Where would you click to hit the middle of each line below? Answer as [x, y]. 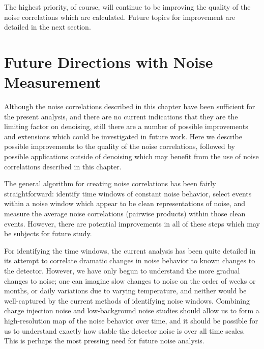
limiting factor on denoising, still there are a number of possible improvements [126, 126]
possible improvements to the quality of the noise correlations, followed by [120, 146]
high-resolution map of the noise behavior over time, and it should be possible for [131, 320]
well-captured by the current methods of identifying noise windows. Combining [127, 300]
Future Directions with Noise [109, 61]
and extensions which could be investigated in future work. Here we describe [123, 136]
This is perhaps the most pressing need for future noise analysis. [104, 341]
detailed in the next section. [48, 27]
